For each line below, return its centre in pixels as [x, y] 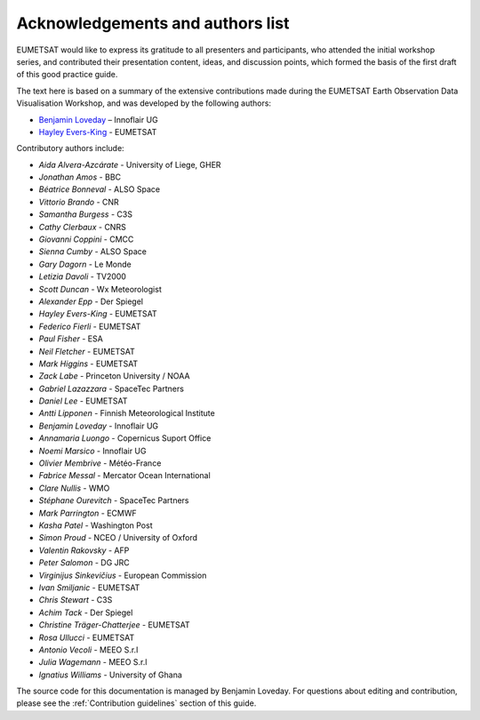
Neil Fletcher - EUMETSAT [87, 351]
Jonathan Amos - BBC [80, 177]
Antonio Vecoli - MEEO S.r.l [88, 650]
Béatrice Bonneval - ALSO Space [99, 189]
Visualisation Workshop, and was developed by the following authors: [144, 103]
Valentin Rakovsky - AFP [84, 550]
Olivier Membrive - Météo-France [100, 463]
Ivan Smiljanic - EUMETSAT [89, 588]
